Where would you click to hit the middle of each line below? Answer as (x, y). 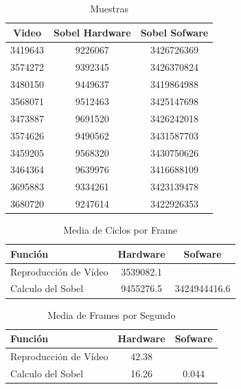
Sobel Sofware (174, 32)
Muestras (109, 8)
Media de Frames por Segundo (112, 314)
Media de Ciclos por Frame (120, 230)
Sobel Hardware (92, 32)
